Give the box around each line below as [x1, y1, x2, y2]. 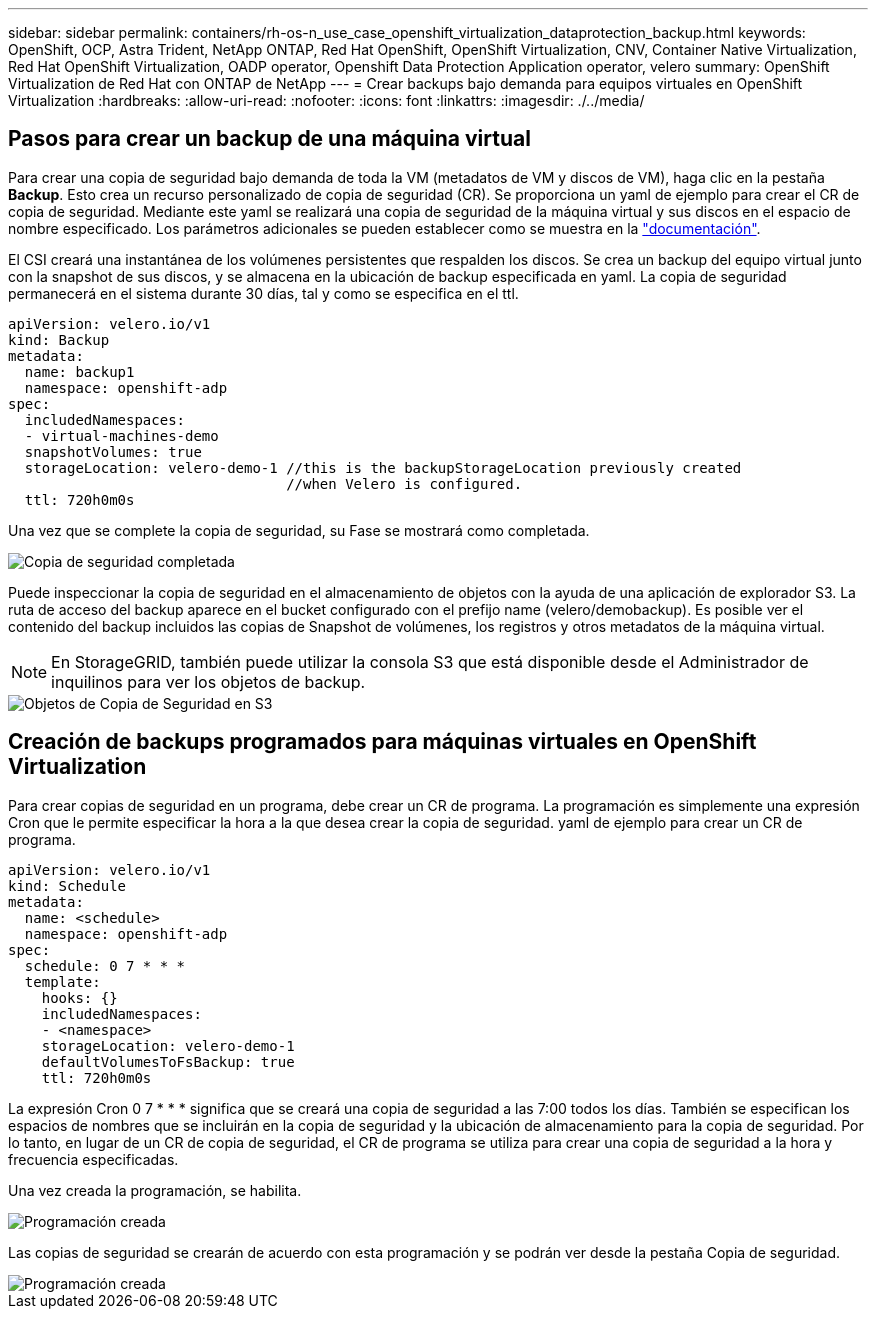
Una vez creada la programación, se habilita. [8, 1181, 302, 1199]
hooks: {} [41, 989, 118, 1006]
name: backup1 [24, 363, 135, 380]
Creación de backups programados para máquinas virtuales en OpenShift [8, 729, 757, 755]
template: [24, 973, 101, 990]
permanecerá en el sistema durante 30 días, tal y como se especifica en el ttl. [8, 284, 519, 302]
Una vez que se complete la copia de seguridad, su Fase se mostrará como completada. [8, 521, 590, 539]
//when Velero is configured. [286, 475, 523, 492]
